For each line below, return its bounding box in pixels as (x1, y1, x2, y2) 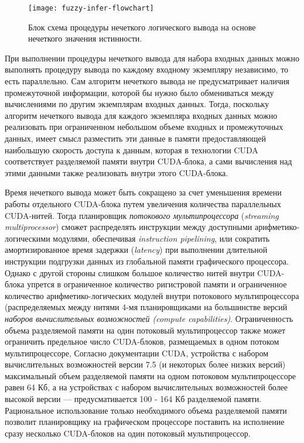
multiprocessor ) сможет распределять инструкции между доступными (5, 221, 252, 233)
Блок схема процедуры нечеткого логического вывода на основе (28, 20, 256, 33)
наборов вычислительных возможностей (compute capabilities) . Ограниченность (5, 312, 293, 324)
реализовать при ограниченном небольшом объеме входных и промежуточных (5, 121, 283, 133)
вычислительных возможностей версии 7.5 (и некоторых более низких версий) (5, 358, 286, 370)
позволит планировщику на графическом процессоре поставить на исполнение (5, 415, 285, 428)
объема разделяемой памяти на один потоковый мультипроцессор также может (5, 324, 286, 336)
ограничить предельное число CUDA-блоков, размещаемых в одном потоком (5, 335, 279, 348)
